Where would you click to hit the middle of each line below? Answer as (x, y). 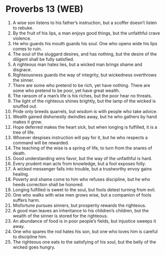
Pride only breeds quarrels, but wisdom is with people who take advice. (85, 111)
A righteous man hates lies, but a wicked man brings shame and (77, 64)
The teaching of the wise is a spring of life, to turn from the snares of (82, 148)
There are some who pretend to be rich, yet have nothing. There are (81, 85)
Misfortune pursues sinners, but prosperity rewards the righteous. (79, 205)
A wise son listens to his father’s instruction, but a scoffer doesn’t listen (85, 23)
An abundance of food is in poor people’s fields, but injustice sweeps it (84, 221)
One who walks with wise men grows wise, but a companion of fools (82, 195)
